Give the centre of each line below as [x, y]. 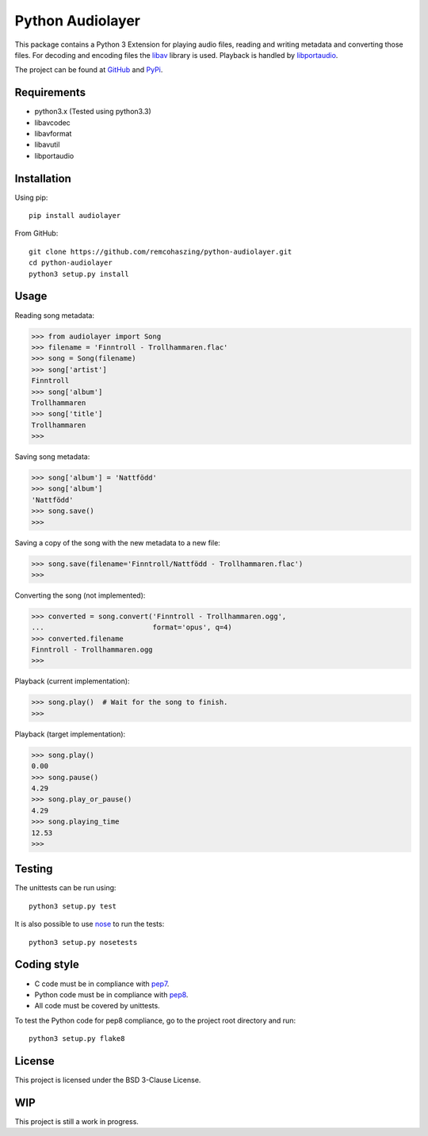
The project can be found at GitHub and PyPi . [89, 70]
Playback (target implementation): [70, 734]
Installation [43, 178]
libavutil [47, 145]
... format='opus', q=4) [132, 627]
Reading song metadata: [55, 315]
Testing [34, 869]
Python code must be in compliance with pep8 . [111, 994]
